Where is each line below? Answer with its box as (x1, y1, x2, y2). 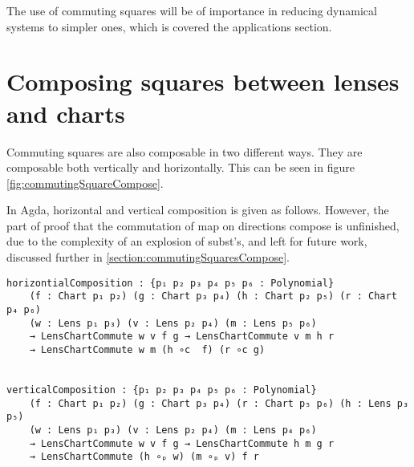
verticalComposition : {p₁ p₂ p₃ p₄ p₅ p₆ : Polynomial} (6, 384, 317, 396)
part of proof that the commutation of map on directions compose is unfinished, (6, 217, 400, 233)
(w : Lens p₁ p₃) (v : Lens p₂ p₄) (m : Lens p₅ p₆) (29, 317, 317, 329)
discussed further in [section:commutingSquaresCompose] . (6, 249, 290, 266)
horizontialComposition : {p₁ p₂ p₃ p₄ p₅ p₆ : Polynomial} (6, 277, 335, 289)
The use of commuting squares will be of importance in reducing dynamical (6, 2, 377, 18)
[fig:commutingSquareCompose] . (6, 174, 164, 191)
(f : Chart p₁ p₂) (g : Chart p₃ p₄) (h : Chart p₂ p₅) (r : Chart (29, 290, 397, 303)
